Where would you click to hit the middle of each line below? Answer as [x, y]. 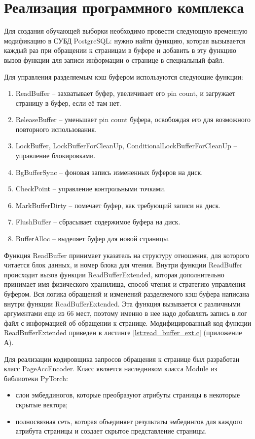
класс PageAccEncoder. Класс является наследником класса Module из [111, 369]
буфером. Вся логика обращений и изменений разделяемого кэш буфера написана [127, 294]
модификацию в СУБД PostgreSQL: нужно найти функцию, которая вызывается [125, 40]
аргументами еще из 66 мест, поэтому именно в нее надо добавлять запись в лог [126, 313]
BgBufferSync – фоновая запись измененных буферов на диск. [109, 172]
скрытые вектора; [42, 404]
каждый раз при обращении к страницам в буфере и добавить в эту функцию [120, 50]
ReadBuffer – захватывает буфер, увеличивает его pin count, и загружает [125, 93]
